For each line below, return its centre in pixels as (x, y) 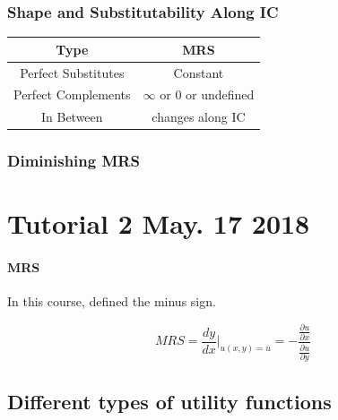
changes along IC (199, 117)
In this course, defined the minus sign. (112, 301)
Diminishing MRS (74, 161)
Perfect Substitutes (72, 72)
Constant (199, 72)
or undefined (220, 94)
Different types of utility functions (169, 401)
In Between (72, 117)
